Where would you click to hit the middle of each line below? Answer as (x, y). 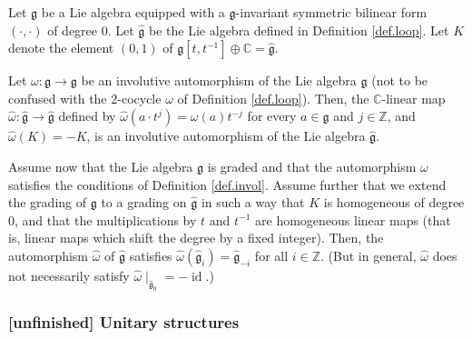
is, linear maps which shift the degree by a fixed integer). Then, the (196, 238)
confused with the (58, 98)
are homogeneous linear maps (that (353, 219)
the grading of (48, 202)
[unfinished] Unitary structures (124, 321)
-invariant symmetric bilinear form (331, 12)
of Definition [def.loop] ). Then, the (273, 98)
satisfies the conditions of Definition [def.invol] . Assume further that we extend (227, 184)
